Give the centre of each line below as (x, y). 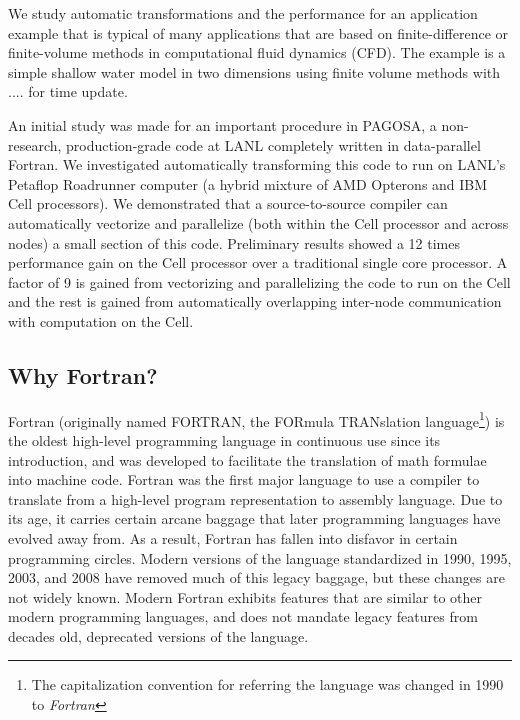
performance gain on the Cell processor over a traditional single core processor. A (258, 262)
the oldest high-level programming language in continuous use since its (224, 439)
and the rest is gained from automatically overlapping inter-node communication (255, 301)
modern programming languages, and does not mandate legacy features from (243, 616)
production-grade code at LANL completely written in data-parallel (273, 144)
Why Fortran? (83, 374)
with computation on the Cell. (101, 320)
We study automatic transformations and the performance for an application (243, 13)
